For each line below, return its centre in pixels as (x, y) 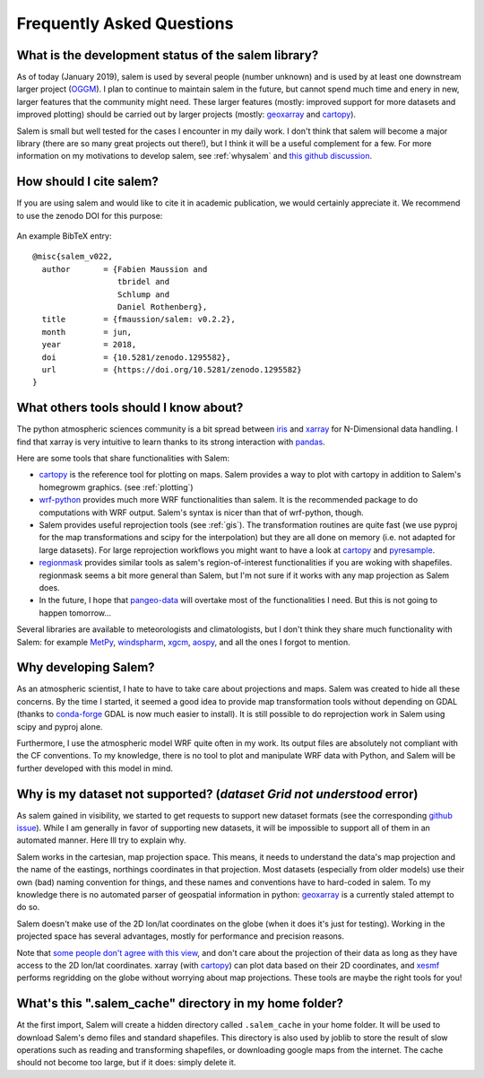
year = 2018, (89, 345)
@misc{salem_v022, (73, 257)
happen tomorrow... (75, 613)
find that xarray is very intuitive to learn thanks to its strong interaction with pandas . (171, 442)
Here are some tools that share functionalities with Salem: (123, 459)
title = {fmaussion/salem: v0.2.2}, (139, 320)
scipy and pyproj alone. (60, 726)
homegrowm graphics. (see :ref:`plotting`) (116, 487)
